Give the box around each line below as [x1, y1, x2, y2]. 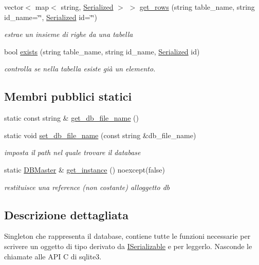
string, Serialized [61, 2, 114, 12]
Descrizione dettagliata [4, 206, 128, 222]
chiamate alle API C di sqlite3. [4, 251, 102, 261]
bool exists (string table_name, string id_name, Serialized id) [4, 46, 200, 56]
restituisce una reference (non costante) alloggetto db [4, 181, 170, 192]
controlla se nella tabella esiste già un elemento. [4, 63, 156, 74]
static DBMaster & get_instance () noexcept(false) [4, 164, 165, 175]
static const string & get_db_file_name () [4, 112, 139, 123]
